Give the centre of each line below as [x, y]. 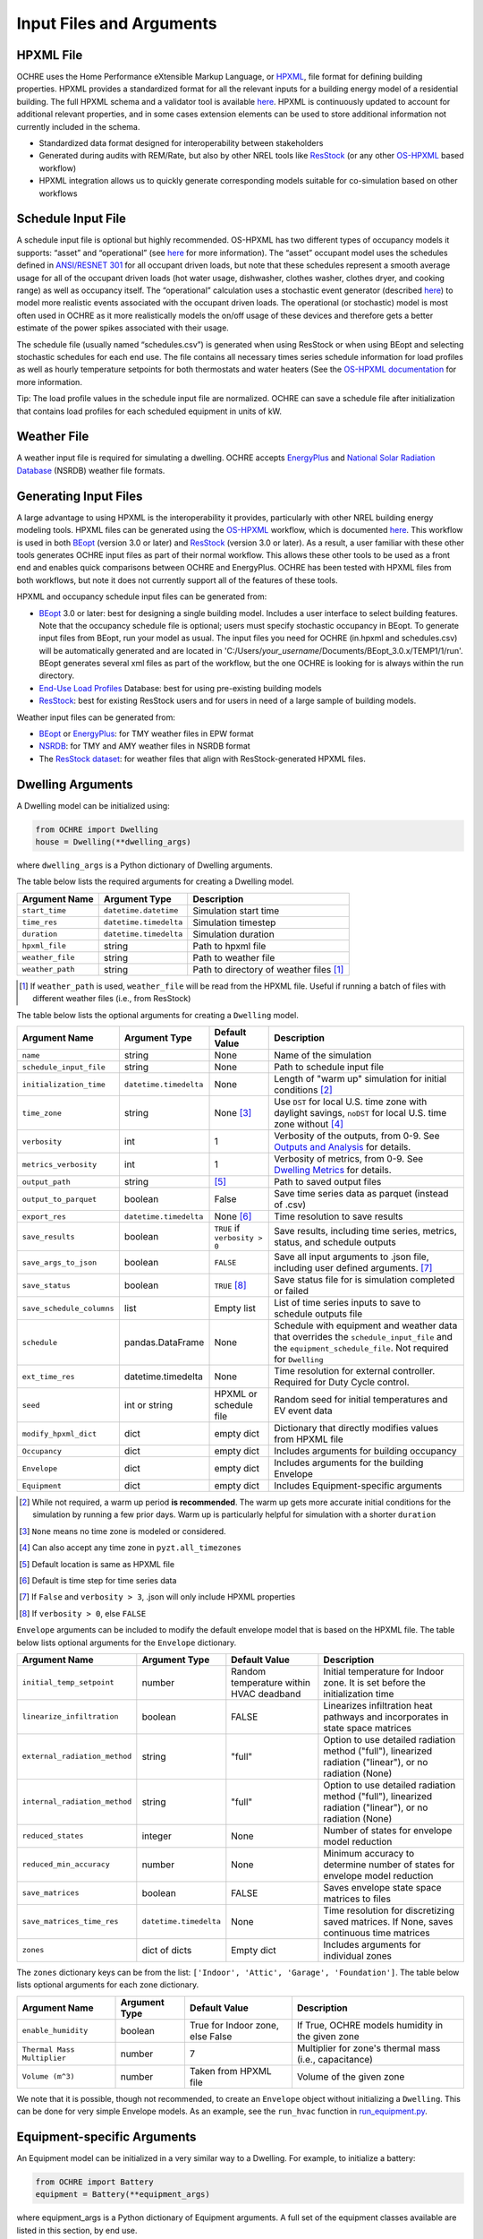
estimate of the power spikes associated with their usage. [123, 328]
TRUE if [227, 1229]
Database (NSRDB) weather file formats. [91, 470]
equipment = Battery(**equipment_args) [123, 2195]
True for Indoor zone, [234, 2025]
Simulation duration [233, 934]
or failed [291, 1291]
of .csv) [290, 1205]
